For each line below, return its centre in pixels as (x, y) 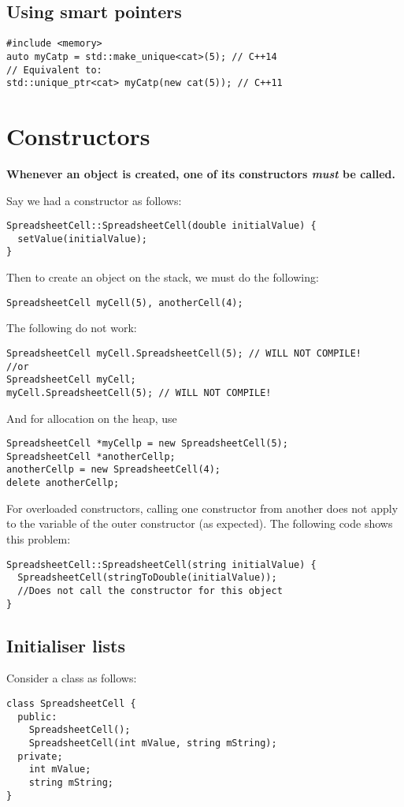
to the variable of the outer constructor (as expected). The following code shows (200, 523)
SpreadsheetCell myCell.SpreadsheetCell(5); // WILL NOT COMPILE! (184, 353)
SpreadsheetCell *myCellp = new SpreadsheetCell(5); (147, 444)
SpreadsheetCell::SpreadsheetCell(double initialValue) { (161, 226)
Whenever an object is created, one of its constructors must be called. (201, 173)
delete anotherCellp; (63, 483)
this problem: (39, 538)
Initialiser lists (66, 645)
